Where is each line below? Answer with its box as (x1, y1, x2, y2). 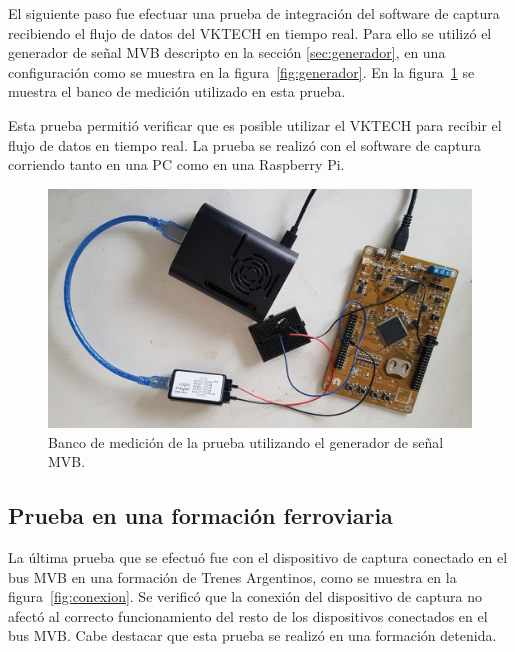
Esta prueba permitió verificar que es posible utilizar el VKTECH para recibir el (8, 114, 502, 135)
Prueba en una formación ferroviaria (8, 500, 393, 531)
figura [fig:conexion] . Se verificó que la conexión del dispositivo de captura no (8, 586, 482, 607)
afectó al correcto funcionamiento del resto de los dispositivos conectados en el (8, 605, 488, 626)
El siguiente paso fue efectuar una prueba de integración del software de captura (8, 3, 500, 23)
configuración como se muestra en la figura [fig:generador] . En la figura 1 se (8, 61, 475, 82)
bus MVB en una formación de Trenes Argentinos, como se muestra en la (8, 566, 457, 587)
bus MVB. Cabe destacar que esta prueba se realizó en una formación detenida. (8, 625, 497, 646)
